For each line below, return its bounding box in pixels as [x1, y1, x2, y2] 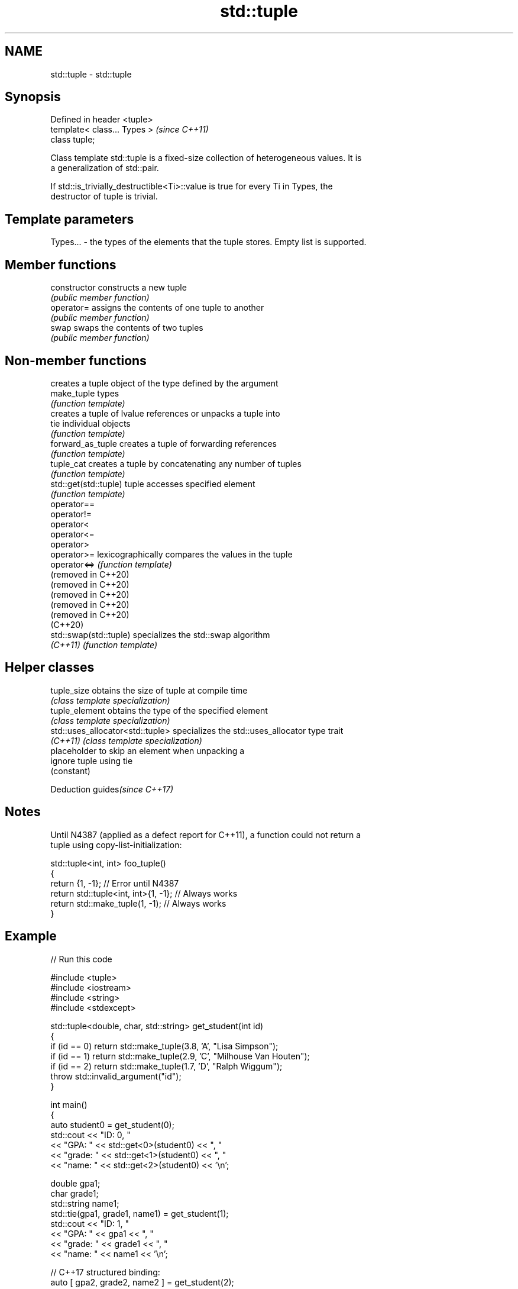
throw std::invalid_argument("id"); [50, 1071, 182, 1081]
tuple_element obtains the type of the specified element [50, 705, 268, 716]
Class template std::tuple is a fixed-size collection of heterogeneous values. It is [50, 153, 362, 163]
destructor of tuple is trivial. [50, 191, 158, 202]
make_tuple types [50, 388, 119, 398]
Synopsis [5, 89, 61, 105]
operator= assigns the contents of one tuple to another [50, 302, 264, 313]
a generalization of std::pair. [50, 163, 159, 173]
